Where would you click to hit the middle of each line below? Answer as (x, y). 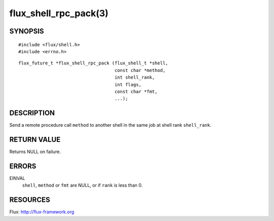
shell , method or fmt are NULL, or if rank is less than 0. (82, 186)
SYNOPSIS (27, 31)
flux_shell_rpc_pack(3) (59, 13)
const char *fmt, (136, 91)
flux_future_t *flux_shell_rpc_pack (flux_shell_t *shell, (93, 63)
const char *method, (140, 70)
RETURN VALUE (35, 140)
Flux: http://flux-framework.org (42, 212)
